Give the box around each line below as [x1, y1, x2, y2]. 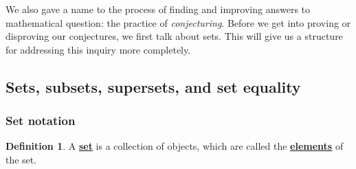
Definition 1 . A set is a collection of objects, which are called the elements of [5, 139, 344, 153]
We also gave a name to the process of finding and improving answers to [5, 2, 311, 16]
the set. [5, 152, 37, 166]
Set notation [5, 112, 76, 129]
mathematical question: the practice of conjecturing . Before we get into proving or [5, 15, 351, 30]
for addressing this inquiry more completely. [5, 42, 191, 56]
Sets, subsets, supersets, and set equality [5, 76, 301, 97]
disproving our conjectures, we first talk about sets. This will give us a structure [5, 29, 343, 43]
